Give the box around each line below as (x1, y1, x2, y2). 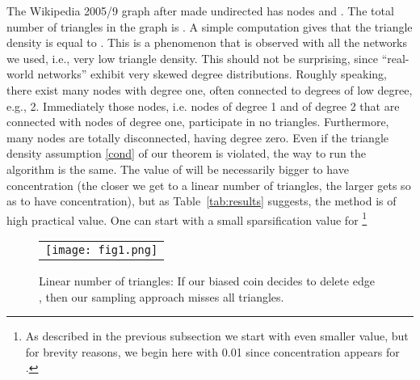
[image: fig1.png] (45, 243, 158, 256)
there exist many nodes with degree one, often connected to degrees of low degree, (6, 81, 413, 98)
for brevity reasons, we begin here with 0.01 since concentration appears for (25, 343, 400, 360)
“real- (381, 49, 409, 66)
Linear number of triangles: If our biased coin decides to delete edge (39, 272, 375, 289)
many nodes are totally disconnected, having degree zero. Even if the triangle (6, 129, 389, 146)
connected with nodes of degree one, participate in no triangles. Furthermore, (6, 113, 389, 130)
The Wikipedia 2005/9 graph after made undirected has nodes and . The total (6, 2, 394, 19)
